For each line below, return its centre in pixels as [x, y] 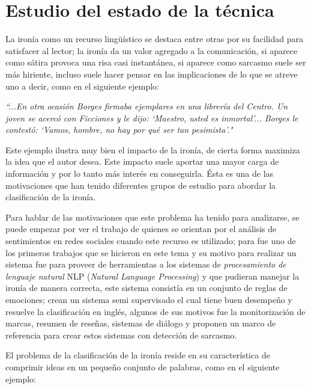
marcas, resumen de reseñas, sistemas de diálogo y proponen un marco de [141, 323]
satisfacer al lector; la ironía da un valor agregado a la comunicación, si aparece [152, 50]
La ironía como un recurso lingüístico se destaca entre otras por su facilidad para [154, 39]
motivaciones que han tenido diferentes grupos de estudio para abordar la [141, 185]
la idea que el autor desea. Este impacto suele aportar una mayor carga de [142, 161]
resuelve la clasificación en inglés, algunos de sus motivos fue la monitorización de [155, 311]
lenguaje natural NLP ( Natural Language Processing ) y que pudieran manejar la [152, 276]
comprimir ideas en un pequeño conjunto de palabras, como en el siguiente [143, 366]
